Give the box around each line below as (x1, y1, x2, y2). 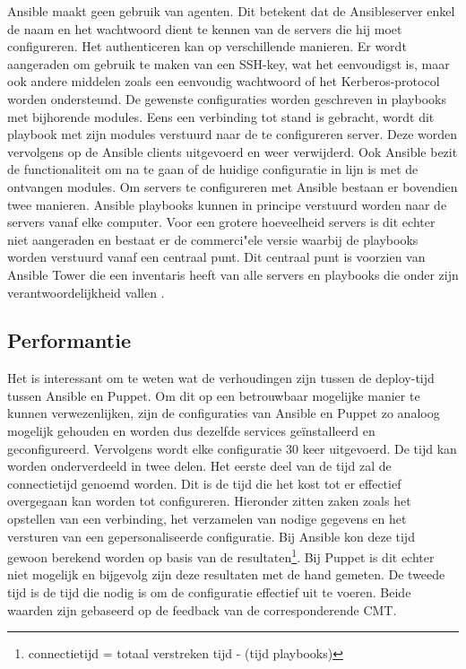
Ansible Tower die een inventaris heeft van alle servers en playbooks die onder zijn (7, 265, 459, 283)
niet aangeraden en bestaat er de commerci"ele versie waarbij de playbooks (7, 230, 419, 248)
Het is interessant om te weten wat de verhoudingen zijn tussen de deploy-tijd (7, 369, 435, 387)
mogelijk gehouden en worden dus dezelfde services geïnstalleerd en (7, 421, 375, 440)
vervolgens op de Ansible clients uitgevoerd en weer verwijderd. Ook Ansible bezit (7, 142, 458, 161)
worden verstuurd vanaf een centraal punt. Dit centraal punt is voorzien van (7, 248, 426, 266)
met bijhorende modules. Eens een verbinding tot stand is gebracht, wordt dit (7, 107, 435, 126)
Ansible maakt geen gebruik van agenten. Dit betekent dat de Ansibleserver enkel (7, 2, 455, 20)
